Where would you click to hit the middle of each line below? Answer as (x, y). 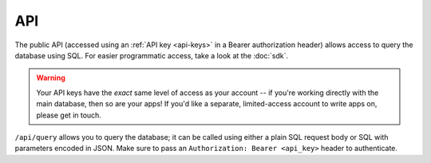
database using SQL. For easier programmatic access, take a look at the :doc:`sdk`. (152, 55)
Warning (51, 78)
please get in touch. (69, 115)
